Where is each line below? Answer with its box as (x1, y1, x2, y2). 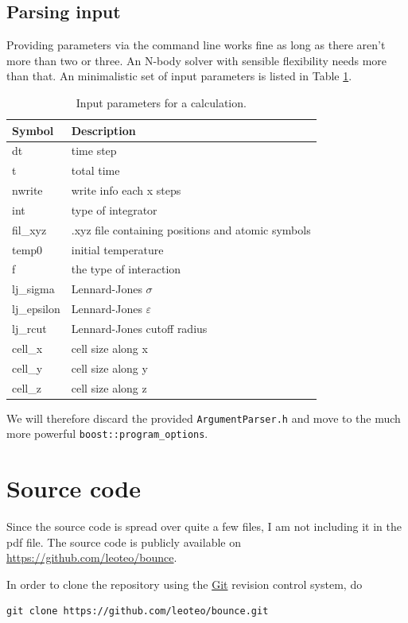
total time (71, 162, 120, 179)
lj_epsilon (12, 300, 60, 317)
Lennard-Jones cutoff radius (71, 320, 208, 337)
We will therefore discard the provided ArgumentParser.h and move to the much (6, 409, 401, 426)
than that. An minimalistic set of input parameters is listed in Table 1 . (6, 68, 352, 84)
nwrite (12, 182, 43, 199)
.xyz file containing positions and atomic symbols (71, 221, 311, 238)
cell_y (12, 359, 43, 376)
